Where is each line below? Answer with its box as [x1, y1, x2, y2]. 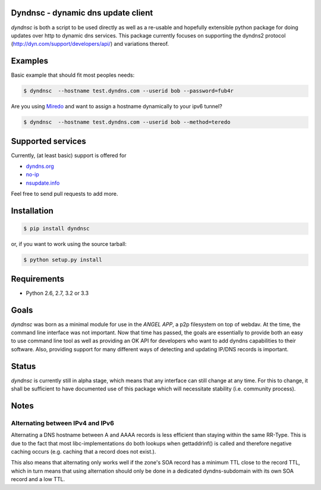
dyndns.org [26, 163, 55, 170]
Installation [11, 206, 53, 216]
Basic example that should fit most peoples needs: [11, 71, 135, 79]
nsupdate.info [26, 179, 60, 186]
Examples [11, 56, 49, 66]
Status [11, 361, 36, 372]
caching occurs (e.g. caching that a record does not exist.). [11, 448, 156, 455]
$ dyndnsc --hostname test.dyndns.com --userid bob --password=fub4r [23, 88, 234, 95]
